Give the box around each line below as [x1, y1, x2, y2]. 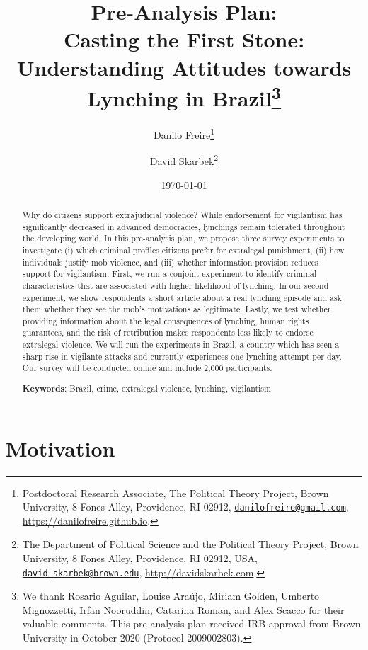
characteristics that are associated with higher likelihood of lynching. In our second [22, 279, 329, 291]
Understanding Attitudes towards [16, 52, 352, 81]
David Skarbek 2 [149, 152, 219, 168]
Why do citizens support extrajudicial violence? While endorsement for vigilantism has [22, 208, 343, 220]
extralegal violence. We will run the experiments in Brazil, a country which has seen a [22, 338, 340, 350]
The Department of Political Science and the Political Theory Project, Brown [22, 537, 359, 552]
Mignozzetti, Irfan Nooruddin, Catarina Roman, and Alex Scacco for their [22, 602, 345, 617]
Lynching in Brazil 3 [86, 80, 282, 113]
